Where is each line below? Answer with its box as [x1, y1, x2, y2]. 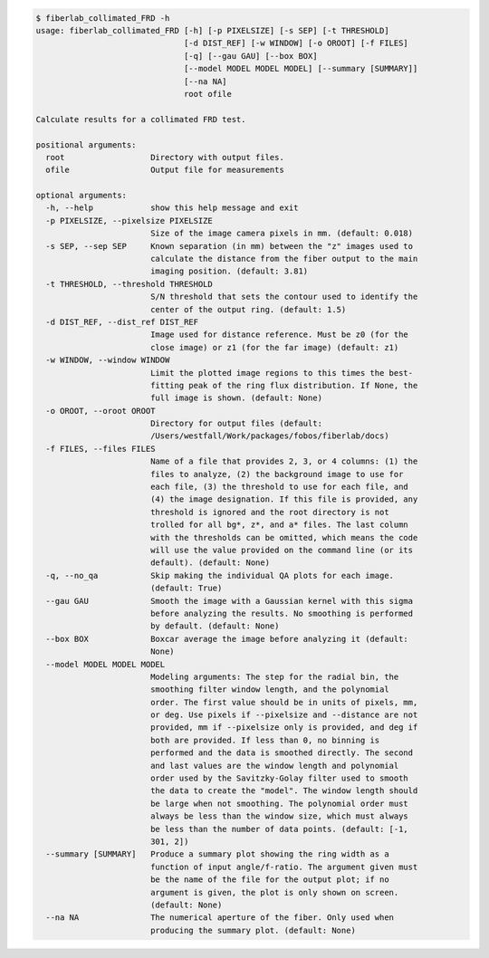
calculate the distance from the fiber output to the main [149, 254, 418, 264]
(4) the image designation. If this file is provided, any [149, 494, 418, 504]
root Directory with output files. [45, 152, 284, 162]
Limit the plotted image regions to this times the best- [149, 368, 414, 378]
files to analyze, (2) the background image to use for [149, 469, 404, 479]
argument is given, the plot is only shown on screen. [149, 887, 399, 897]
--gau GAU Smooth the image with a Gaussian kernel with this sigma [45, 596, 414, 606]
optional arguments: [35, 190, 127, 201]
